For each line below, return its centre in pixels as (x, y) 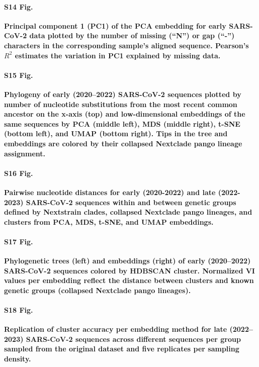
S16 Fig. (19, 173)
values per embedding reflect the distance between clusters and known (129, 280)
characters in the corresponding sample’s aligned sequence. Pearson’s (126, 45)
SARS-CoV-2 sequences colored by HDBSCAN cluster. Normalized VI (129, 270)
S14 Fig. (19, 6)
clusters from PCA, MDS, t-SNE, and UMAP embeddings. (109, 221)
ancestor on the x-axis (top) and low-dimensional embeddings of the (125, 114)
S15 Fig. (19, 75)
